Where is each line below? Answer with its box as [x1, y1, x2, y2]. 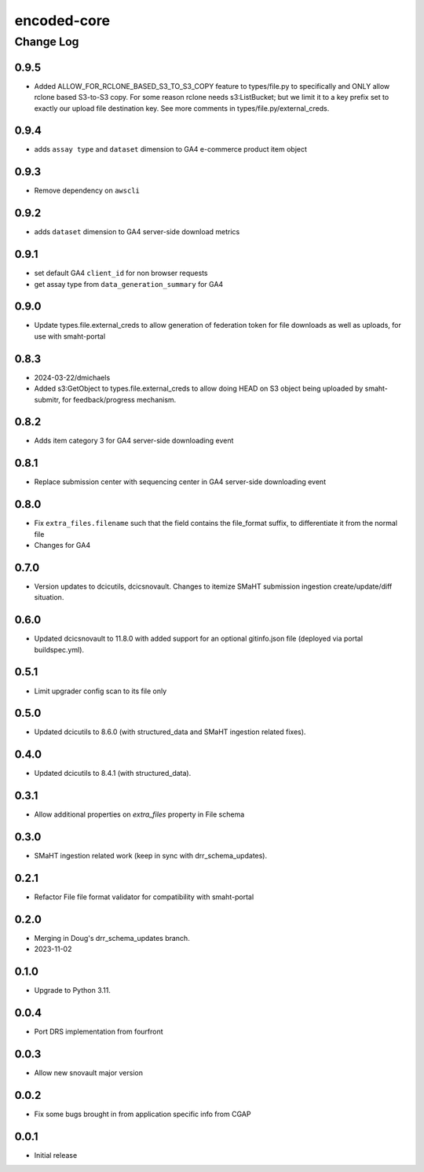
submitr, [34, 395, 60, 404]
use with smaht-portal [34, 331, 106, 341]
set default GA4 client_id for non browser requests [34, 268, 208, 278]
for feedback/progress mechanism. [61, 395, 177, 404]
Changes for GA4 [34, 541, 90, 549]
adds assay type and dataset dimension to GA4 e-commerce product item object [34, 145, 308, 154]
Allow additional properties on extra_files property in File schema [34, 810, 245, 819]
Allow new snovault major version [34, 1068, 143, 1078]
